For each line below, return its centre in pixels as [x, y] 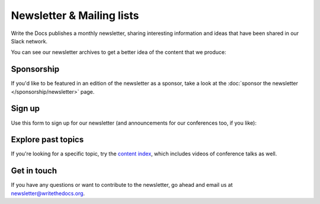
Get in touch [34, 171]
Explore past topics [47, 140]
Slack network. [29, 41]
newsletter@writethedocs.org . [48, 193]
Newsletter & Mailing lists [75, 15]
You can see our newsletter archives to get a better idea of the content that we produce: [119, 52]
